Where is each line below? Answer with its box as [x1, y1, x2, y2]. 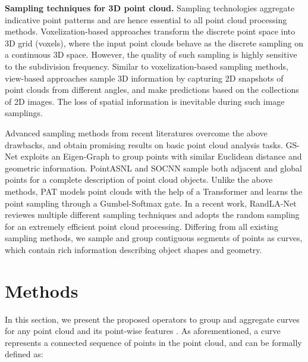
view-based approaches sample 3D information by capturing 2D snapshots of [5, 71, 284, 84]
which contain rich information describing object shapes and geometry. [5, 243, 262, 255]
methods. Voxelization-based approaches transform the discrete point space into [5, 25, 296, 38]
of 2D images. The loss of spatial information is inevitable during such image [5, 95, 285, 107]
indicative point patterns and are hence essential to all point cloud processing [5, 13, 287, 26]
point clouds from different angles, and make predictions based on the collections [5, 83, 299, 96]
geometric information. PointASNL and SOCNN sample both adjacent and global [5, 161, 302, 174]
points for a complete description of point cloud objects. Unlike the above [5, 173, 273, 186]
